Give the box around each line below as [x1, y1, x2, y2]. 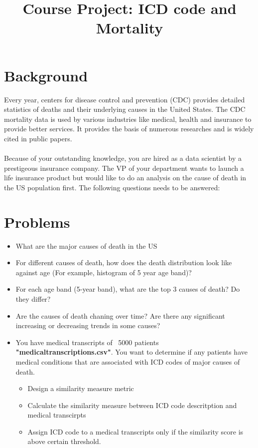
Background [4, 65, 88, 85]
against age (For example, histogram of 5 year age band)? [15, 267, 192, 277]
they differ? [15, 293, 51, 304]
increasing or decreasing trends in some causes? [15, 320, 160, 331]
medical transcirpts [27, 410, 86, 420]
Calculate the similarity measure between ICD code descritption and [27, 400, 237, 410]
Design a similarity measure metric [27, 383, 134, 394]
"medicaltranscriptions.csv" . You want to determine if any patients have [15, 347, 248, 357]
